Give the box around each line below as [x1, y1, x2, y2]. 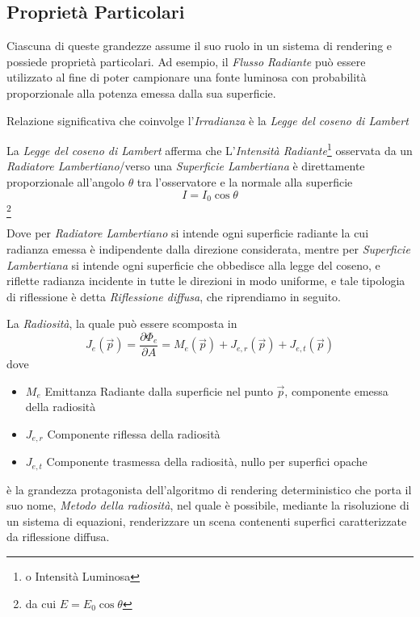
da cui [25, 594, 57, 611]
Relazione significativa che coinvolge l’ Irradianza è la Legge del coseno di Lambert [6, 111, 409, 128]
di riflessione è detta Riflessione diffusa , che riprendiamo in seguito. [6, 288, 341, 304]
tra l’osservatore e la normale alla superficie [136, 174, 353, 191]
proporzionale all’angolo [6, 174, 124, 191]
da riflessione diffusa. [6, 528, 110, 545]
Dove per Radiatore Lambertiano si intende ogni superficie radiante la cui [6, 225, 369, 241]
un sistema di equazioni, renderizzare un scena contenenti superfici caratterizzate [6, 512, 407, 529]
